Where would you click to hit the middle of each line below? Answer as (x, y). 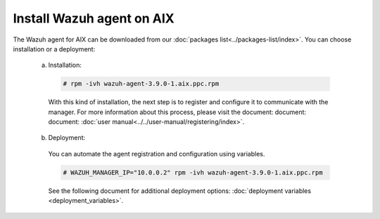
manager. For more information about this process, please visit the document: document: (177, 112)
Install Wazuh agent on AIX (94, 18)
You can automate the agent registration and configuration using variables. (157, 154)
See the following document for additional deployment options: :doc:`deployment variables (180, 191)
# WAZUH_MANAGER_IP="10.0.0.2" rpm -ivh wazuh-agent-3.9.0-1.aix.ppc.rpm (193, 172)
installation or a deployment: (54, 49)
